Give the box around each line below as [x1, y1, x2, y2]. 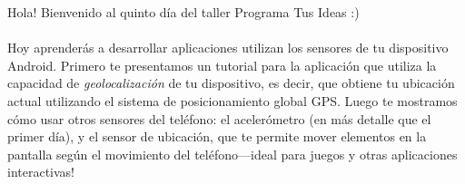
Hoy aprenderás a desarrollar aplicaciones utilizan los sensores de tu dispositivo [7, 38, 449, 57]
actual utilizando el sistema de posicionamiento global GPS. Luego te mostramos [7, 91, 458, 110]
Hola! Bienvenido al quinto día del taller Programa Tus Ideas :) [7, 3, 360, 21]
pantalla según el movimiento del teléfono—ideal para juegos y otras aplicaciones [7, 144, 458, 163]
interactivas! [7, 162, 75, 181]
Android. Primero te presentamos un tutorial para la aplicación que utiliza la [7, 55, 437, 74]
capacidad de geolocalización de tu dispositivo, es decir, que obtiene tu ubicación [7, 73, 455, 92]
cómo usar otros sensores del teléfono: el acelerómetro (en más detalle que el [7, 109, 431, 128]
